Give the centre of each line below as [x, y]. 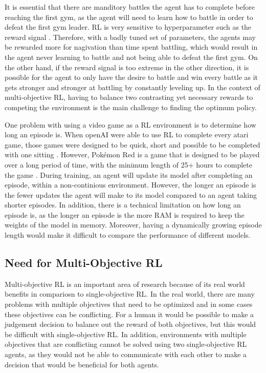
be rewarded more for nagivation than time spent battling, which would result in [131, 47]
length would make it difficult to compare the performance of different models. [128, 235]
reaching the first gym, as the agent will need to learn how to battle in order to [129, 17]
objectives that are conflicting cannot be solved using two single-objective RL [126, 344]
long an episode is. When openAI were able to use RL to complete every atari [127, 134]
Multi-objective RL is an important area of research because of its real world [125, 284]
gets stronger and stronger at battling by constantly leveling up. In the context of [132, 87]
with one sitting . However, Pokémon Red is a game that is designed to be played [132, 154]
